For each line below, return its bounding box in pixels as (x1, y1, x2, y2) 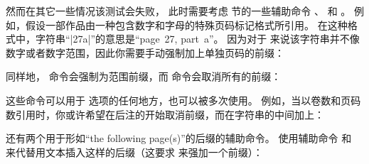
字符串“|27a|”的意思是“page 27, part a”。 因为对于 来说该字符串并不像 (35, 31, 360, 46)
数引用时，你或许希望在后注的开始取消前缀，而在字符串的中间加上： (6, 106, 324, 121)
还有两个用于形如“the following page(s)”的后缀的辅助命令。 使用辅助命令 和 (6, 131, 352, 146)
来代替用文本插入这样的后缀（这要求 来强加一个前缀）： (6, 144, 263, 159)
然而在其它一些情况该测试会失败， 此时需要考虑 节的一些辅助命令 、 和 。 (6, 4, 351, 18)
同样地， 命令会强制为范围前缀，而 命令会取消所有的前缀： (6, 69, 282, 84)
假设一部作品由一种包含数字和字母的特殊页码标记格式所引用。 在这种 (25, 17, 348, 32)
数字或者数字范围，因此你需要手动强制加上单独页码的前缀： (6, 45, 284, 60)
